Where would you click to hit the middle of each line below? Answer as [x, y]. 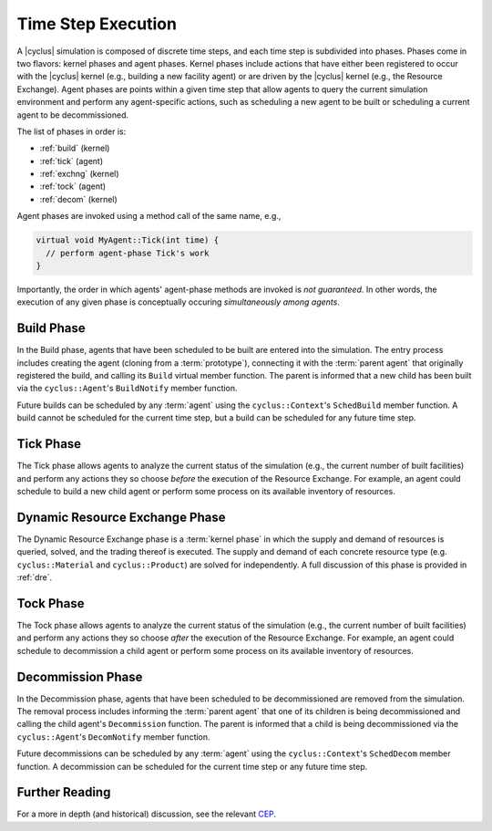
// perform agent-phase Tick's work [128, 253]
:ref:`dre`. [35, 577]
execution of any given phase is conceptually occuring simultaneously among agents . [179, 302]
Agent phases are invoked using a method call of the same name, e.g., [149, 216]
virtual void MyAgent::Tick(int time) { [127, 240]
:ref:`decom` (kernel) [78, 199]
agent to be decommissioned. [73, 115]
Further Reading [64, 792]
